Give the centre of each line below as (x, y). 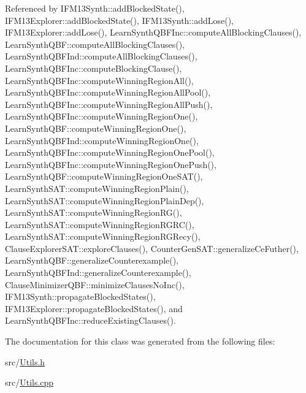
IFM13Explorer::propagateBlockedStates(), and (94, 308)
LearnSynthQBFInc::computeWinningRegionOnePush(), (111, 164)
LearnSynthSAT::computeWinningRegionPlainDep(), (105, 200)
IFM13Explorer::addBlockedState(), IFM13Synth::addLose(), (119, 20)
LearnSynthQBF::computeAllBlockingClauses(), (95, 44)
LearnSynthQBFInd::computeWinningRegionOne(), (102, 140)
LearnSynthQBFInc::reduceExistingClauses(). (90, 320)
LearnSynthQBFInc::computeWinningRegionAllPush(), (109, 104)
